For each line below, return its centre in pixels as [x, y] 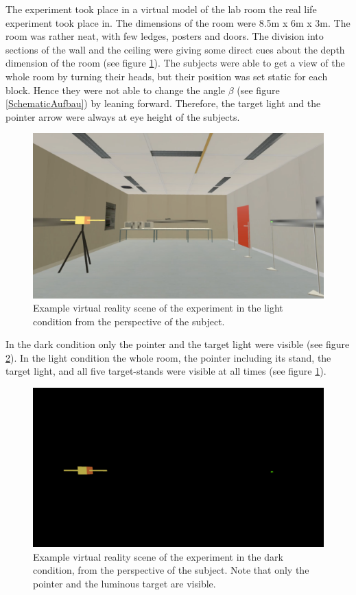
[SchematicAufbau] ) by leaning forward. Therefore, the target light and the [163, 103]
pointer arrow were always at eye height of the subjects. [123, 116]
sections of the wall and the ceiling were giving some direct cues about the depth [175, 49]
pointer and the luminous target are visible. [124, 583]
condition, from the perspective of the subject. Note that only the [171, 570]
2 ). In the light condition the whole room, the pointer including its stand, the [168, 357]
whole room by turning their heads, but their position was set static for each [167, 76]
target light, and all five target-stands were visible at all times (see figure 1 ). [166, 371]
